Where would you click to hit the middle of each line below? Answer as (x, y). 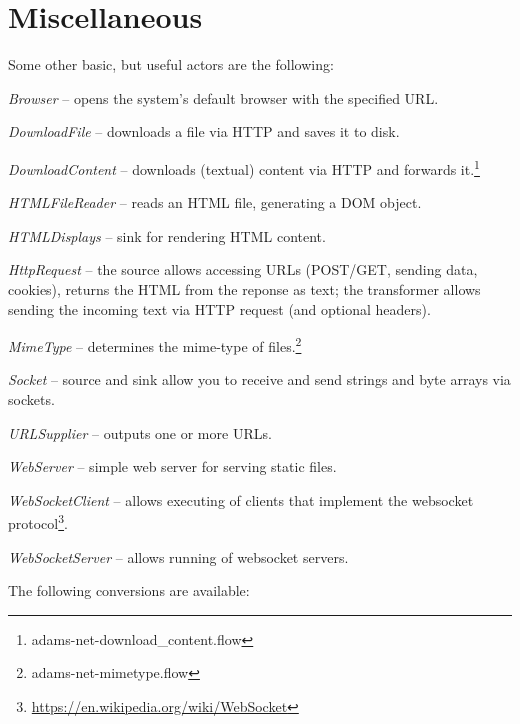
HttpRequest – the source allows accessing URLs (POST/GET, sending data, (243, 269)
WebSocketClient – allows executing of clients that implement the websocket (241, 499)
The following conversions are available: (129, 590)
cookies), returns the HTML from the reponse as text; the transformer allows (244, 288)
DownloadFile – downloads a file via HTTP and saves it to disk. (204, 131)
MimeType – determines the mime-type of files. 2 (155, 344)
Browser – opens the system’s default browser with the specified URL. (223, 97)
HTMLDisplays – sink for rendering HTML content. (167, 235)
